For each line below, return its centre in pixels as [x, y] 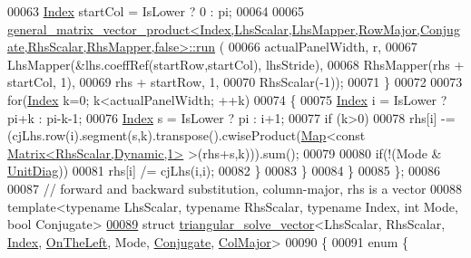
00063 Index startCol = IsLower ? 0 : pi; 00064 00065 [156, 11]
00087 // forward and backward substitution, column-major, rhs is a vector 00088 [235, 188]
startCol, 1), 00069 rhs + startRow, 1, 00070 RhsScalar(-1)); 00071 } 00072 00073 [235, 82]
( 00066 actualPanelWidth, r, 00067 [318, 47]
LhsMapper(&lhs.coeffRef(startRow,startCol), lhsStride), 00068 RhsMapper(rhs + [236, 64]
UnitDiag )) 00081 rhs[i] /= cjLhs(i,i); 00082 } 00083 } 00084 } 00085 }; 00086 [224, 171]
